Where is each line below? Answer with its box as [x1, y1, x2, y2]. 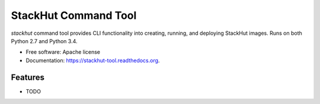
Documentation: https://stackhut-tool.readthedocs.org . [25, 57, 160, 64]
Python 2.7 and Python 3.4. [11, 37, 78, 44]
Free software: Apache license [25, 48, 101, 56]
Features [11, 72, 44, 82]
